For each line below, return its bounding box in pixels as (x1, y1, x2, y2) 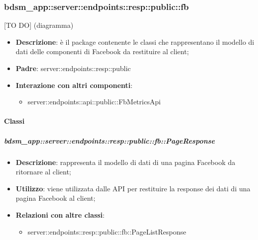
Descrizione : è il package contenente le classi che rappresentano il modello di (15, 36, 255, 47)
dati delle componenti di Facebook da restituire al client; (15, 46, 189, 57)
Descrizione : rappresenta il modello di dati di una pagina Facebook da (15, 157, 236, 167)
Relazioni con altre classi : (15, 209, 105, 220)
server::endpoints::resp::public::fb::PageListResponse (27, 226, 186, 237)
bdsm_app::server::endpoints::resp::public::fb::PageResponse (4, 135, 215, 146)
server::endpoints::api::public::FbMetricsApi (27, 96, 161, 107)
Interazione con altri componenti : (15, 80, 132, 90)
